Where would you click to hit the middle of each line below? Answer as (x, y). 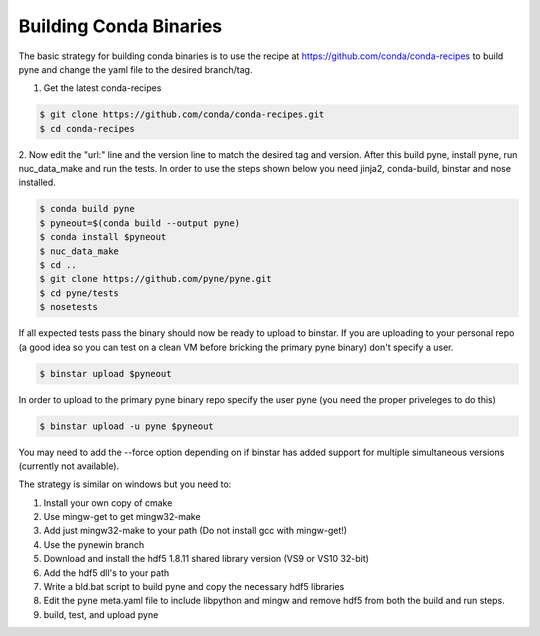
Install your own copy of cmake (108, 502)
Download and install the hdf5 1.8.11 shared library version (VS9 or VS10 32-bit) (206, 559)
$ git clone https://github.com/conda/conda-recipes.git (182, 114)
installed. (37, 182)
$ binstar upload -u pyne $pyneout (126, 426)
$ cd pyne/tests (79, 293)
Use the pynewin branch (94, 544)
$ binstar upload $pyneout (105, 373)
